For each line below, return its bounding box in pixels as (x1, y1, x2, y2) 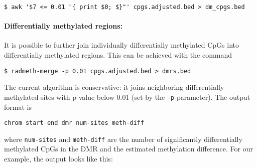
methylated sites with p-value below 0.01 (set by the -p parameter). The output (4, 91, 250, 102)
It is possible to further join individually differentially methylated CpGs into (4, 40, 239, 50)
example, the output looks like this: (4, 153, 113, 164)
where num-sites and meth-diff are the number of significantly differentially (4, 133, 242, 144)
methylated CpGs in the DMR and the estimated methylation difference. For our (4, 143, 253, 154)
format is (4, 101, 32, 112)
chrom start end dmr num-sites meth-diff (4, 119, 145, 127)
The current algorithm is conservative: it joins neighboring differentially (4, 82, 224, 92)
